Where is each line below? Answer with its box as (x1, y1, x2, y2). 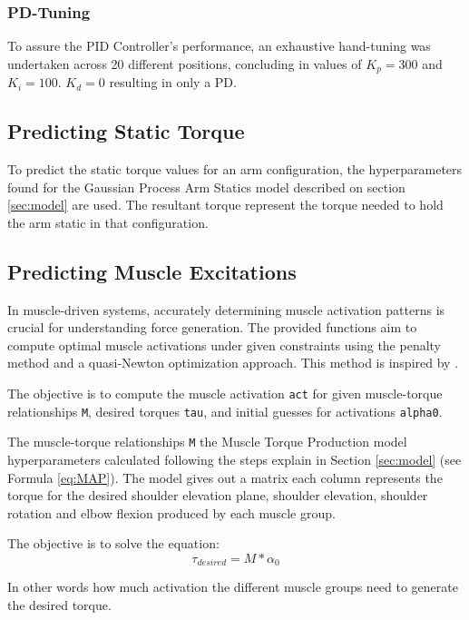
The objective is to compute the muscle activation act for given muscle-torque (7, 384, 443, 403)
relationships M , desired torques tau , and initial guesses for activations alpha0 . (7, 401, 443, 420)
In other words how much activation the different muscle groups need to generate (7, 577, 458, 596)
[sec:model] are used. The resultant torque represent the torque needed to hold (7, 195, 444, 214)
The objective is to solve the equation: (7, 534, 220, 553)
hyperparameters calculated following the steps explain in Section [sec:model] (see (7, 449, 462, 468)
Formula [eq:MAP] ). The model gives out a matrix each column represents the (7, 467, 443, 487)
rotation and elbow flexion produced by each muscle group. (7, 503, 336, 522)
